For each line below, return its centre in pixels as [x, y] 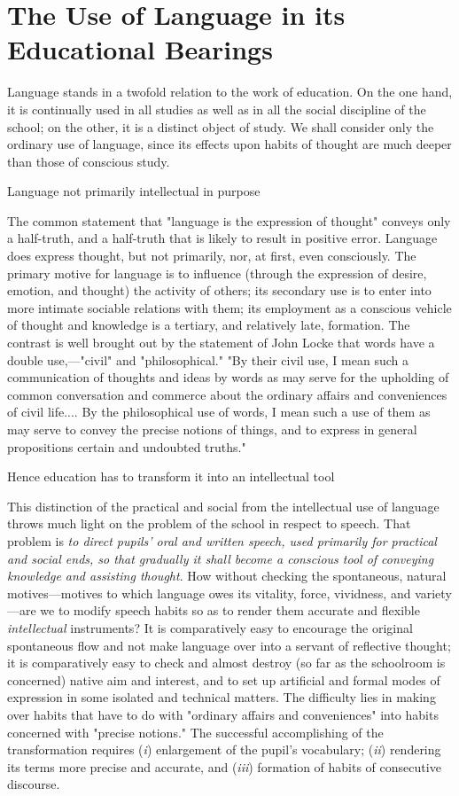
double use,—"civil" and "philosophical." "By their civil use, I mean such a [208, 359]
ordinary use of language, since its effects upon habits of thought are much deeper [229, 144]
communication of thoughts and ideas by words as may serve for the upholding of [228, 377]
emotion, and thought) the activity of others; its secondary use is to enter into [219, 290]
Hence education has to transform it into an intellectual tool [171, 476]
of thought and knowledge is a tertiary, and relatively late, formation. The [209, 325]
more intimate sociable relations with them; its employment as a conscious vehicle [229, 307]
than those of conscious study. [89, 161]
